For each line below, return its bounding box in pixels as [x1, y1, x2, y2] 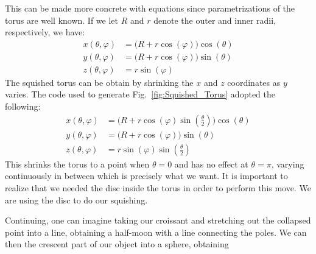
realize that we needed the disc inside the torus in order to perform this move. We [5, 181, 311, 194]
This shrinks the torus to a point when [5, 157, 150, 170]
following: [5, 100, 41, 113]
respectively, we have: [5, 26, 85, 38]
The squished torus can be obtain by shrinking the [5, 76, 194, 88]
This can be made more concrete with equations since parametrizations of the [5, 2, 295, 14]
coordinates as [227, 76, 281, 88]
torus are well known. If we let [5, 13, 119, 26]
